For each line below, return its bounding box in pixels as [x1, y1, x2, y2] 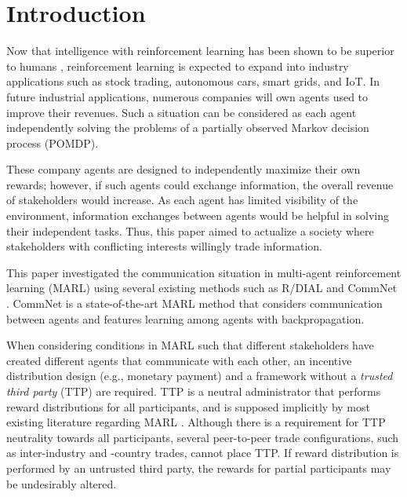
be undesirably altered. [6, 475, 117, 492]
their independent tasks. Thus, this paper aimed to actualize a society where [6, 222, 374, 239]
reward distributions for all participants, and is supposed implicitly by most [6, 398, 370, 415]
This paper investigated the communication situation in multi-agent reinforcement [6, 264, 402, 280]
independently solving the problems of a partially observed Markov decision [6, 119, 369, 136]
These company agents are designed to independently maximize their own [6, 161, 361, 177]
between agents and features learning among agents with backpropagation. [6, 310, 365, 327]
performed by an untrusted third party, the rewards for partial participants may [6, 459, 391, 476]
